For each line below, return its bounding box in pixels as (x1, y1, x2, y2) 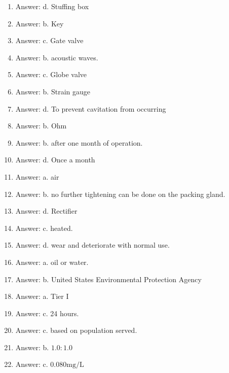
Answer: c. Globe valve (15, 69, 87, 80)
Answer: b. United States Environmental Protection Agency (15, 274, 202, 284)
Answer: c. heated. (15, 222, 73, 233)
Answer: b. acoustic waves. (15, 52, 98, 62)
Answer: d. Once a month (15, 154, 95, 165)
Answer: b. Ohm (15, 120, 67, 131)
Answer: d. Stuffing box (15, 1, 89, 11)
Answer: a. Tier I (15, 291, 69, 301)
